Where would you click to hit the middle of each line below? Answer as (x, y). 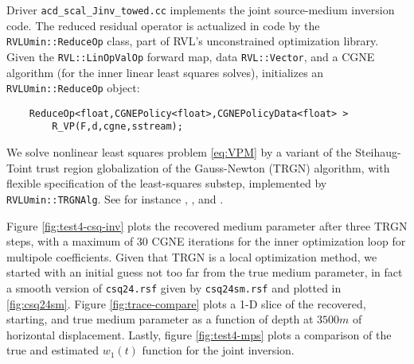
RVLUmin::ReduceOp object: (73, 88)
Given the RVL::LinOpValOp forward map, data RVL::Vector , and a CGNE (191, 56)
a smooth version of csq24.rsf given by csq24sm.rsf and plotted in (174, 287)
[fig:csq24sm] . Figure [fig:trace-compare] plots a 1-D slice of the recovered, (186, 303)
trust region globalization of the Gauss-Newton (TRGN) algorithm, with (213, 167)
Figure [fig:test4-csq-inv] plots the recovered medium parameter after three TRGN (207, 225)
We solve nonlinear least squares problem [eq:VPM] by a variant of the (179, 152)
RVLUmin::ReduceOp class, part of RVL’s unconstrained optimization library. (193, 41)
